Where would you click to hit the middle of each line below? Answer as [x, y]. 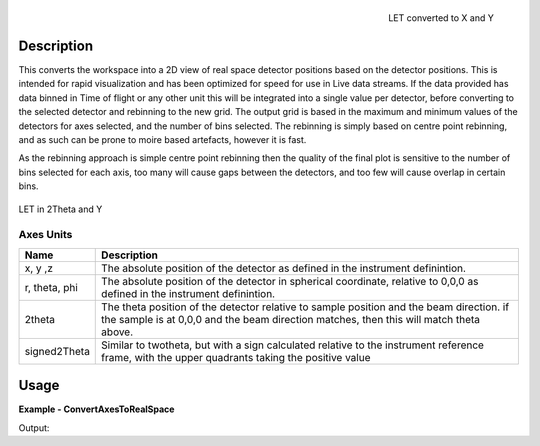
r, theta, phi [51, 287]
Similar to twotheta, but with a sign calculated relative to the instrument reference [293, 345]
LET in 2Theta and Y [60, 209]
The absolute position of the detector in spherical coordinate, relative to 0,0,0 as [290, 281]
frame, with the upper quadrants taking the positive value [236, 357]
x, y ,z [39, 268]
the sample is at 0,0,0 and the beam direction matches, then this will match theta [290, 319]
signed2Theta [57, 351]
